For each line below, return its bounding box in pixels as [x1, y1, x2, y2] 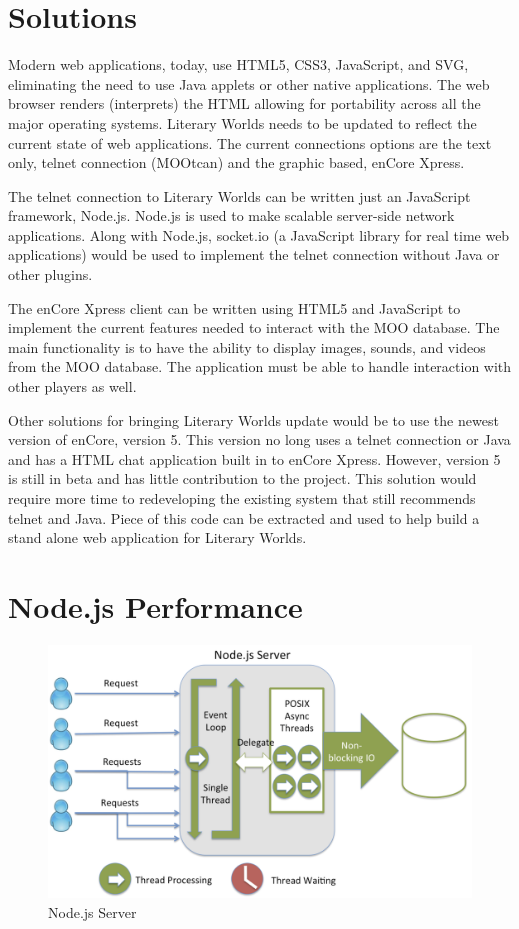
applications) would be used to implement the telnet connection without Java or [8, 244, 500, 265]
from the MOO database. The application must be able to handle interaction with [8, 356, 512, 377]
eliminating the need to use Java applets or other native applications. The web [8, 73, 490, 94]
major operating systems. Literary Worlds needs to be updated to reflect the [8, 112, 477, 133]
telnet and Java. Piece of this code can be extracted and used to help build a [8, 507, 480, 528]
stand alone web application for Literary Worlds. [8, 527, 307, 548]
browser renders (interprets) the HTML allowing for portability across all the [8, 93, 481, 114]
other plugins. [8, 264, 93, 285]
